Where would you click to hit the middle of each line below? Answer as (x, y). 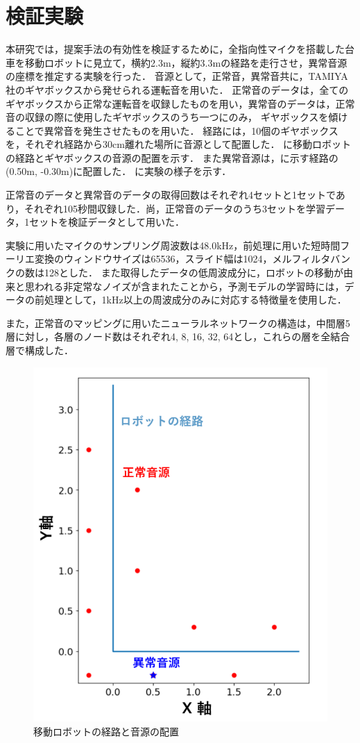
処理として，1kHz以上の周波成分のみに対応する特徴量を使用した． (195, 300)
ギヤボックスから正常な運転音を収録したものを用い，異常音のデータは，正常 (180, 103)
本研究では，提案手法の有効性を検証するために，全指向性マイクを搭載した (175, 49)
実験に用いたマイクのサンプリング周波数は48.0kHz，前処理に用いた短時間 (173, 245)
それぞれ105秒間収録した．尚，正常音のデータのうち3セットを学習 (175, 208)
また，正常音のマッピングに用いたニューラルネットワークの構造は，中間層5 (178, 323)
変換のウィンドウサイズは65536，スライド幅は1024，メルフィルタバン (192, 259)
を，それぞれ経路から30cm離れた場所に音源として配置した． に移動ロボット (179, 144)
